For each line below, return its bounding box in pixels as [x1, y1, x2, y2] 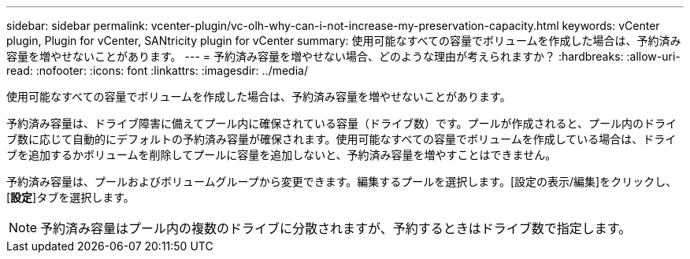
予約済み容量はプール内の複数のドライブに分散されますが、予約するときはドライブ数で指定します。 [40, 220, 632, 236]
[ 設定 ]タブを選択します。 [6, 191, 135, 204]
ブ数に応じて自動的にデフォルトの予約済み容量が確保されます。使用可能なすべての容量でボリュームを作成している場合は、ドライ [6, 132, 677, 146]
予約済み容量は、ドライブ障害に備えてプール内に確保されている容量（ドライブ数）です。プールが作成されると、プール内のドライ [6, 117, 677, 130]
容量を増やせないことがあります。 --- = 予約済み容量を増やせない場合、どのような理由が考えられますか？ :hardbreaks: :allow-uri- [6, 50, 681, 63]
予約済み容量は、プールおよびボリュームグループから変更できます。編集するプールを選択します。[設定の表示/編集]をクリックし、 [6, 175, 677, 188]
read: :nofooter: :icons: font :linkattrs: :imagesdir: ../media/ [6, 64, 308, 77]
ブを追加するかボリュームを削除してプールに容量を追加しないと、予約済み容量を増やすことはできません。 [6, 148, 557, 161]
